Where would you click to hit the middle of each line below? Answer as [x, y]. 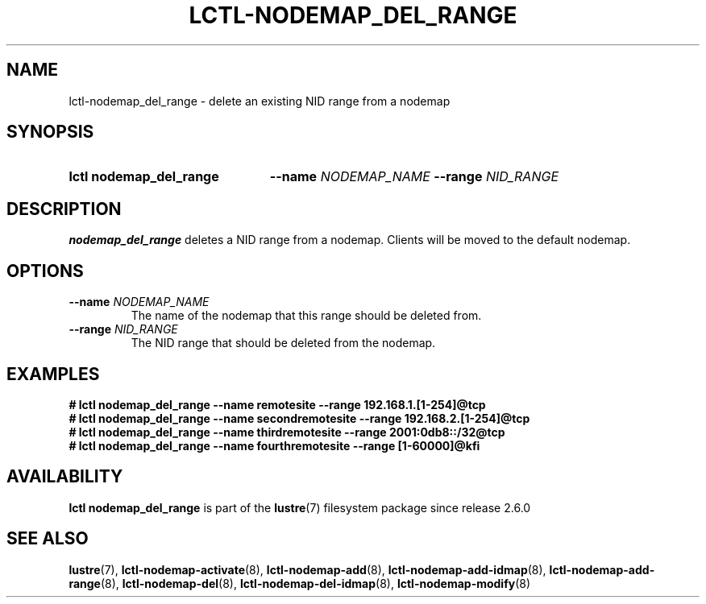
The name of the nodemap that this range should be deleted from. [306, 316]
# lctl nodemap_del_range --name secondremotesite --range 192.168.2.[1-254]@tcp [299, 418]
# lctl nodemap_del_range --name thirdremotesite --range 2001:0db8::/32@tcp [287, 432]
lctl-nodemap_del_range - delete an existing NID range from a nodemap [260, 101]
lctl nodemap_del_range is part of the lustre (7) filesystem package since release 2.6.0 [300, 507]
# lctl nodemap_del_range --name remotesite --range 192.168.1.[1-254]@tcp [277, 404]
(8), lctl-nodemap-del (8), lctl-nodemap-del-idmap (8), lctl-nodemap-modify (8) [316, 583]
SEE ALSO [48, 539]
